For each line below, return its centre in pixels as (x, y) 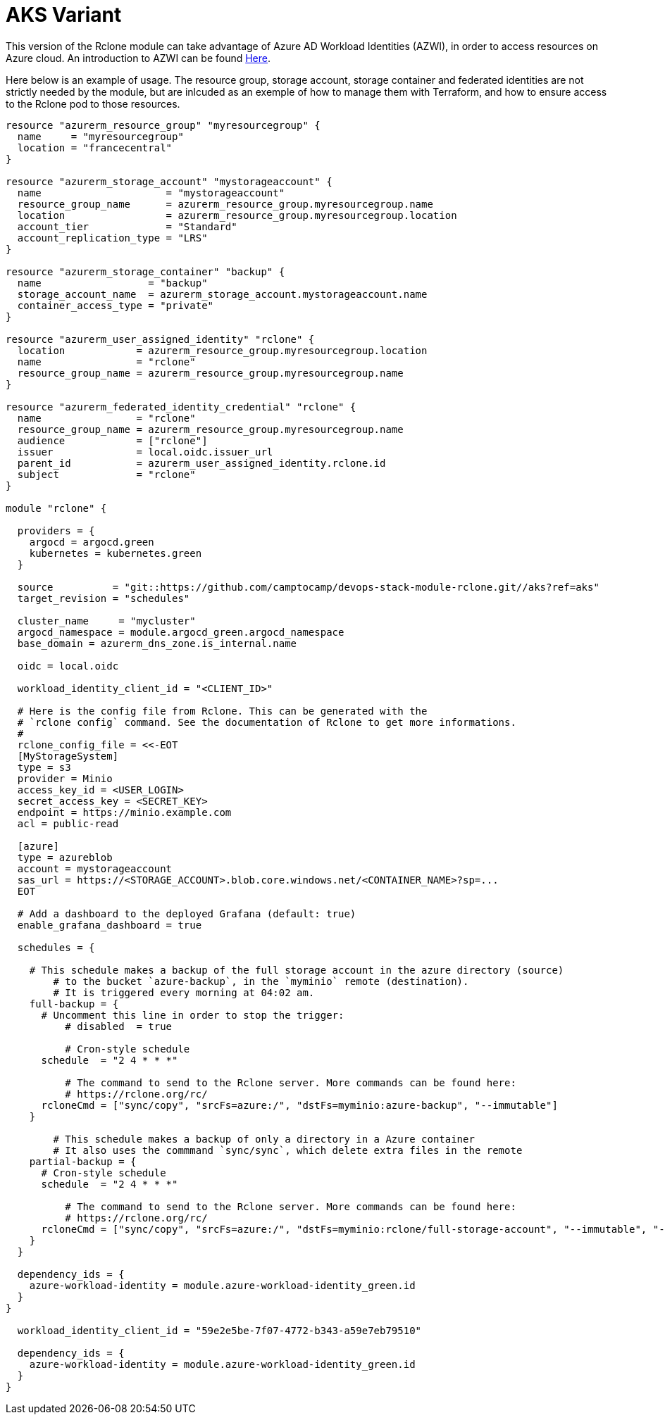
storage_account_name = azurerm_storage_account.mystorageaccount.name (222, 294)
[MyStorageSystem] (68, 756)
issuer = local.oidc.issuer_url (145, 452)
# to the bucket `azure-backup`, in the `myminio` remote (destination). (261, 981)
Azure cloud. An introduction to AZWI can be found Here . (138, 58)
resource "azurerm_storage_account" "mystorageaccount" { (169, 181)
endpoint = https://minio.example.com (124, 812)
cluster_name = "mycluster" (106, 621)
